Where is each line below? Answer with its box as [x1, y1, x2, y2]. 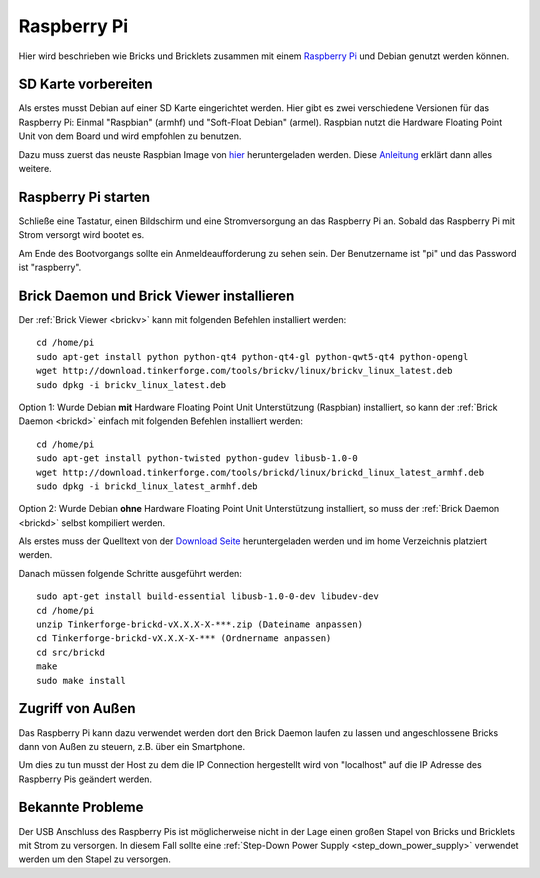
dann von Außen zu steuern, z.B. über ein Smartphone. [18, 740, 245, 752]
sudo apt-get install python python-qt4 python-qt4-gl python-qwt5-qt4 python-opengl [36, 351, 469, 362]
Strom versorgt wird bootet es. [18, 229, 145, 241]
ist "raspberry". [18, 261, 82, 274]
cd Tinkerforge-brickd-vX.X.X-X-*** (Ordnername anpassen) [36, 633, 332, 644]
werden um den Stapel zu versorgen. [18, 853, 172, 865]
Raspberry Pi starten [18, 188, 150, 205]
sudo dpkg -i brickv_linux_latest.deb [36, 379, 227, 390]
